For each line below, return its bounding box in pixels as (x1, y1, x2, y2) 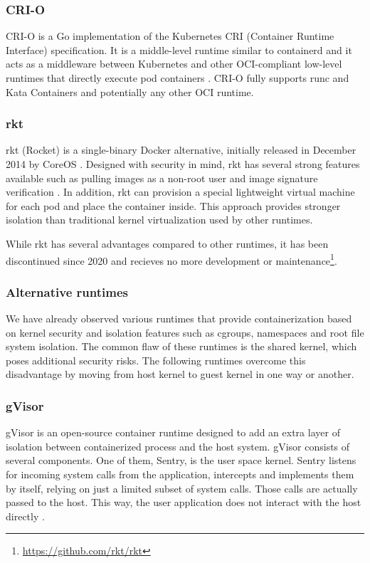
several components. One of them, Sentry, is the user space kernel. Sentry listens (6, 453, 356, 468)
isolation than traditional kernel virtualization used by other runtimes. (6, 212, 313, 227)
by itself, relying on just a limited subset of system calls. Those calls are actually (6, 480, 358, 495)
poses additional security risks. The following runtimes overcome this (6, 352, 306, 367)
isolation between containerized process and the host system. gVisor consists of (6, 438, 350, 453)
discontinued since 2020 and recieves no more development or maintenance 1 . (6, 251, 337, 268)
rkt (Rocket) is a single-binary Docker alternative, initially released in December (6, 142, 356, 157)
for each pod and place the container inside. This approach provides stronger (6, 198, 341, 213)
